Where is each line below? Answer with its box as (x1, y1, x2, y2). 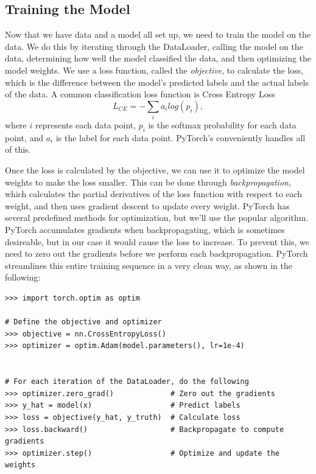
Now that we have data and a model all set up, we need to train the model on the (5, 28, 311, 41)
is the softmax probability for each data (148, 119, 297, 131)
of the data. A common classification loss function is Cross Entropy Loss (5, 88, 275, 100)
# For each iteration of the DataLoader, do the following (5, 377, 249, 386)
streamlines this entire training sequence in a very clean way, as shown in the (5, 259, 292, 271)
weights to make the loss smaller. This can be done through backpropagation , (5, 175, 291, 188)
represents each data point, (35, 119, 136, 131)
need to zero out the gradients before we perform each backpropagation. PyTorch (5, 247, 308, 260)
